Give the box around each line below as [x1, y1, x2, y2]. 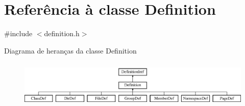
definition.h [44, 28, 80, 39]
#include [4, 28, 33, 39]
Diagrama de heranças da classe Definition [4, 45, 137, 56]
